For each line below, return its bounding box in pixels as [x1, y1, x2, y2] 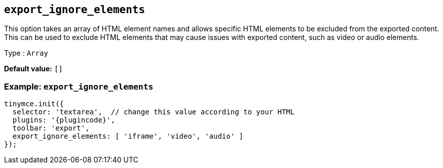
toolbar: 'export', [12, 124, 90, 133]
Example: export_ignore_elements [4, 81, 154, 92]
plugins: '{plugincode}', [12, 116, 116, 124]
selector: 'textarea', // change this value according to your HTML [12, 108, 295, 116]
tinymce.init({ [4, 100, 64, 108]
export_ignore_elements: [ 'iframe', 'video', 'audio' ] [12, 132, 244, 141]
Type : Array [4, 49, 48, 58]
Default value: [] [4, 64, 63, 73]
